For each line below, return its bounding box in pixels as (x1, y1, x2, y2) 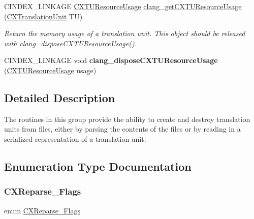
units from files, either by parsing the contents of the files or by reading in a (4, 123, 241, 134)
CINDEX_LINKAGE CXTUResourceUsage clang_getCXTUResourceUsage (4, 1, 242, 11)
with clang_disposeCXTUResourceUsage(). (4, 38, 137, 48)
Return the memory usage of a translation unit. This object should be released (4, 28, 245, 39)
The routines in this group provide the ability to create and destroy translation (4, 113, 250, 124)
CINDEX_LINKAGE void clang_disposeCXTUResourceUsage (4, 55, 218, 66)
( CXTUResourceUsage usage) (4, 65, 97, 75)
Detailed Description (4, 89, 115, 105)
